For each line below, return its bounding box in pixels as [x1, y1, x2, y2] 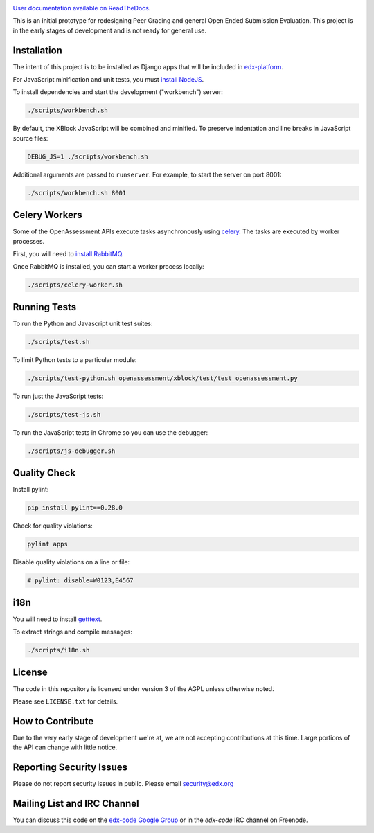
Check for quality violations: [12, 521, 93, 530]
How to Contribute [12, 715, 94, 727]
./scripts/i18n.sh [27, 646, 90, 654]
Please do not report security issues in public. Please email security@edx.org [12, 780, 234, 788]
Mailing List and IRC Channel [12, 798, 139, 809]
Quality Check [12, 467, 76, 479]
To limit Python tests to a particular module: [12, 355, 137, 364]
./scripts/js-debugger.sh [27, 447, 116, 455]
